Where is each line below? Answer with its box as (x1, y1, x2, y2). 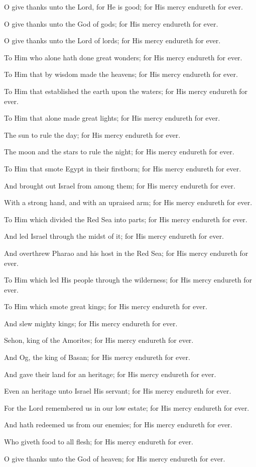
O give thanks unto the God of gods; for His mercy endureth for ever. (4, 18, 218, 29)
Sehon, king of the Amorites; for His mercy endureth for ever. (4, 335, 194, 345)
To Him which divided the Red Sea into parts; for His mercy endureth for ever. (4, 214, 247, 224)
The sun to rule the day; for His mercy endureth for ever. (4, 129, 181, 140)
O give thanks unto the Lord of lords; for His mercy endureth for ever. (4, 35, 221, 46)
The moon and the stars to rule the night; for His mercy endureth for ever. (4, 146, 234, 157)
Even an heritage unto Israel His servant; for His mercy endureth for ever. (4, 386, 231, 396)
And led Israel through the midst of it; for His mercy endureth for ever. (4, 231, 224, 241)
